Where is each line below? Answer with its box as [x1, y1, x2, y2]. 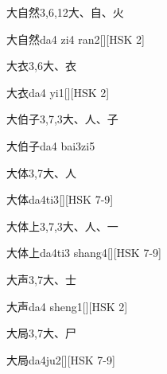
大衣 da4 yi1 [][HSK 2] [6, 84, 110, 100]
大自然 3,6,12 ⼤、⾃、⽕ [6, 4, 124, 20]
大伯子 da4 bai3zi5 [6, 137, 95, 154]
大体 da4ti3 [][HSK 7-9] [6, 191, 114, 208]
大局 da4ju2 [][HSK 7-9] [6, 351, 115, 368]
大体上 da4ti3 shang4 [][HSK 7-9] [6, 244, 161, 261]
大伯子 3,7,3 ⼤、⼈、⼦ [6, 111, 118, 127]
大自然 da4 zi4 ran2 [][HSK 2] [6, 30, 145, 47]
